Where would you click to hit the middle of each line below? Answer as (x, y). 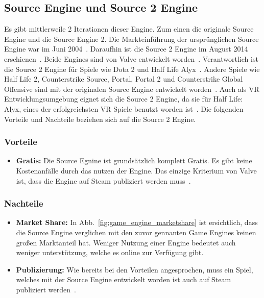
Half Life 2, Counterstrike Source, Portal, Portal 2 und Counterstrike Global (124, 79)
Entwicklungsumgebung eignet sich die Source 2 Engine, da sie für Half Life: (124, 99)
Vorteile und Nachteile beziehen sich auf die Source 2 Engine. (100, 119)
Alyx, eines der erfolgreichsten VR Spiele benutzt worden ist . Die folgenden (124, 108)
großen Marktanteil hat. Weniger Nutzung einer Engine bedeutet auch (126, 242)
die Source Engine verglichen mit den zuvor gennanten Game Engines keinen (136, 232)
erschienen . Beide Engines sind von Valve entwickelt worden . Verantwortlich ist (131, 58)
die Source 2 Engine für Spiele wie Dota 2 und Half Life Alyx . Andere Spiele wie (132, 69)
